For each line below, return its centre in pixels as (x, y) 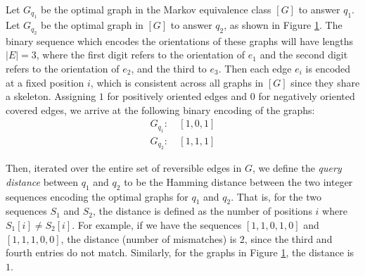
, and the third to (169, 68)
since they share (325, 82)
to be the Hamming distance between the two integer (238, 181)
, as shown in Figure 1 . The (283, 25)
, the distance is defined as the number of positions (203, 211)
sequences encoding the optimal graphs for (97, 196)
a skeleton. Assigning (51, 96)
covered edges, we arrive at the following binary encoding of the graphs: (160, 109)
